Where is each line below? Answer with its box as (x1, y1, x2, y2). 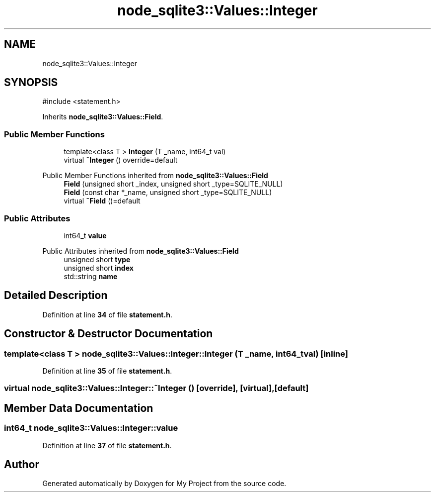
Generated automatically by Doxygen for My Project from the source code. (42, 479, 287, 488)
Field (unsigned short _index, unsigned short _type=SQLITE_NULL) (64, 180, 283, 189)
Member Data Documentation (4, 401, 153, 414)
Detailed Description (4, 289, 108, 302)
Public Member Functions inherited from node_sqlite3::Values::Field (42, 171, 268, 180)
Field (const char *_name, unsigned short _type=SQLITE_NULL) (64, 188, 272, 197)
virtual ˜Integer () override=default (64, 156, 178, 165)
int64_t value (64, 231, 107, 240)
